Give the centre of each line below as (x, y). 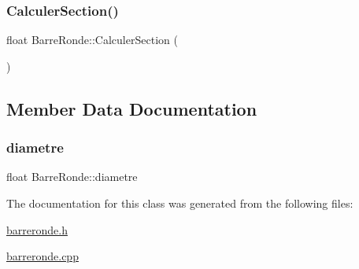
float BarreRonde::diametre (72, 177)
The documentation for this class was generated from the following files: (180, 203)
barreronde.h (37, 229)
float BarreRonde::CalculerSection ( (92, 40)
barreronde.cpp (43, 256)
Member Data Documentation (132, 108)
